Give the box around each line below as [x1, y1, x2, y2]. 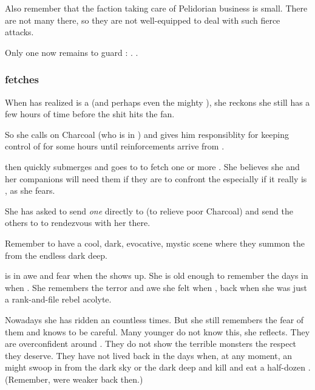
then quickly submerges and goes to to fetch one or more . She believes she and [5, 160, 300, 173]
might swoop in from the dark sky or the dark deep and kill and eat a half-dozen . [5, 361, 311, 374]
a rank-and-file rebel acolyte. [5, 293, 112, 306]
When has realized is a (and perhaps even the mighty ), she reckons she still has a [5, 95, 310, 108]
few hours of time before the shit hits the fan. [5, 108, 175, 120]
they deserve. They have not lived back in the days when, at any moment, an [5, 349, 293, 361]
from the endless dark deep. [5, 248, 108, 261]
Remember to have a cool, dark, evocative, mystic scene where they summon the [5, 236, 305, 249]
